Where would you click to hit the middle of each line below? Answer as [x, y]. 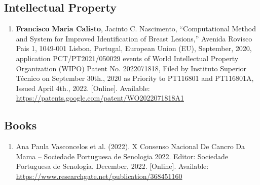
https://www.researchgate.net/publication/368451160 [99, 176]
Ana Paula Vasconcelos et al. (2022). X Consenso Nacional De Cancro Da [131, 146]
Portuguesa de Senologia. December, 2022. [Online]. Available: [112, 166]
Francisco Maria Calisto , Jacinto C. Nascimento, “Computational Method [136, 29]
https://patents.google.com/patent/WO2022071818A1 [100, 98]
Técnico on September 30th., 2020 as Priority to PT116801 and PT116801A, [135, 78]
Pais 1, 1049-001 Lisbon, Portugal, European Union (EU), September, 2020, [134, 48]
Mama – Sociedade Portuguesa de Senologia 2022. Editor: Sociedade [122, 156]
